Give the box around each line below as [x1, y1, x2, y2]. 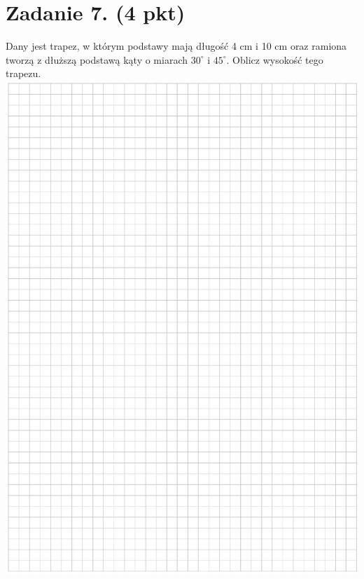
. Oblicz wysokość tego [226, 52, 323, 67]
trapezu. [6, 66, 41, 81]
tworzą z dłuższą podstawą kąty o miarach [6, 52, 188, 67]
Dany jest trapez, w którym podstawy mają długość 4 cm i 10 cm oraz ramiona [6, 39, 347, 53]
